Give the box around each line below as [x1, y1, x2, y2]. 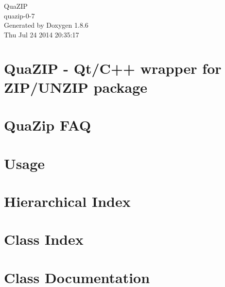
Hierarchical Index [4, 191, 131, 211]
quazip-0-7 [4, 10, 35, 20]
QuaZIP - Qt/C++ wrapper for [4, 58, 222, 78]
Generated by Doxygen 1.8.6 [4, 20, 88, 30]
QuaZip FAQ [4, 115, 91, 135]
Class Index [4, 229, 84, 249]
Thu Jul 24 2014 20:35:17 [4, 29, 79, 39]
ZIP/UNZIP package [4, 77, 148, 97]
